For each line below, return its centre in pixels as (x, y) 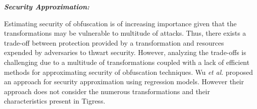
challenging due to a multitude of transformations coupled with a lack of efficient (127, 62)
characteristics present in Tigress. (55, 101)
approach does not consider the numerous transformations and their (107, 91)
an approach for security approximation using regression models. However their (124, 82)
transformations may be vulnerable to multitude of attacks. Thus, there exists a (125, 33)
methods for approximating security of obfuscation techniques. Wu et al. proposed (128, 72)
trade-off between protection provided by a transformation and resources (114, 42)
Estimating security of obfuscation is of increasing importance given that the (120, 23)
